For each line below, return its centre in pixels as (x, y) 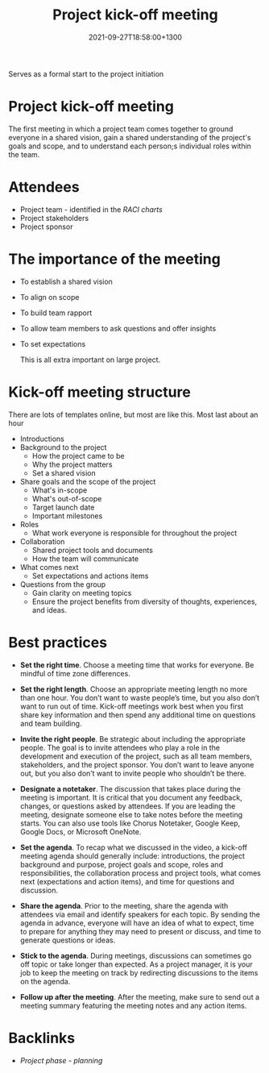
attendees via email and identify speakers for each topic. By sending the (140, 914)
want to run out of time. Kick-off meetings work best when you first (132, 706)
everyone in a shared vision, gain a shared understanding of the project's (130, 137)
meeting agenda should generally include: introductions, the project (132, 855)
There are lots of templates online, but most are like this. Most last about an (133, 414)
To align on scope (50, 297)
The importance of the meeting (115, 259)
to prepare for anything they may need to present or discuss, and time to (141, 931)
